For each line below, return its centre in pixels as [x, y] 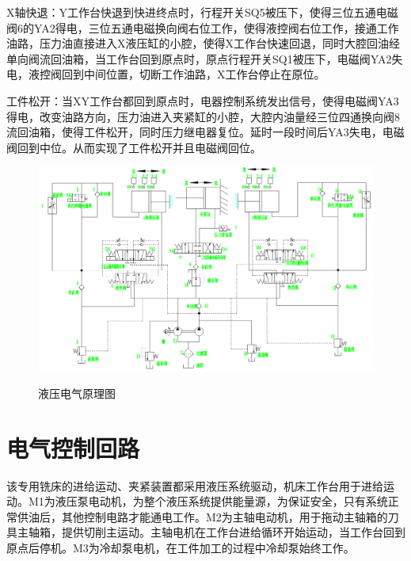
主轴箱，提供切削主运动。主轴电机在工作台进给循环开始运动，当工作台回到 [211, 532]
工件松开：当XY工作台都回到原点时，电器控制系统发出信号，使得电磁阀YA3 [203, 100]
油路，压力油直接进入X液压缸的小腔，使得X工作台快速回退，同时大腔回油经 [203, 43]
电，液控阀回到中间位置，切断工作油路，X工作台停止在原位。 [166, 74]
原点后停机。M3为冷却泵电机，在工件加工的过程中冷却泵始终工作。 [181, 547]
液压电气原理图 [77, 393]
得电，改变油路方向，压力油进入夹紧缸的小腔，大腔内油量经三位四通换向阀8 [203, 116]
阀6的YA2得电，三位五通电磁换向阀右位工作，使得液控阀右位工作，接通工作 [203, 27]
